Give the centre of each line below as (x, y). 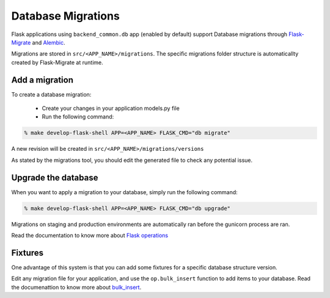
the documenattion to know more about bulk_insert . (76, 287)
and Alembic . (49, 42)
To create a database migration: (51, 94)
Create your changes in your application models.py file (111, 108)
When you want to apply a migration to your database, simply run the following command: (124, 192)
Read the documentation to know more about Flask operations (90, 236)
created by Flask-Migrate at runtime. (57, 62)
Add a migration (42, 80)
